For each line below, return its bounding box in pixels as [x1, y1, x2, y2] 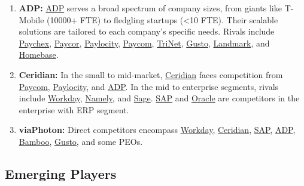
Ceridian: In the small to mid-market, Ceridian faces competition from [19, 68, 283, 80]
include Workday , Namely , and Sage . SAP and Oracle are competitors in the [19, 92, 300, 104]
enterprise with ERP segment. [19, 103, 129, 116]
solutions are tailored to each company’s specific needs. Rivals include [19, 25, 275, 38]
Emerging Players [5, 164, 117, 182]
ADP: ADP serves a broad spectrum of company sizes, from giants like [19, 2, 282, 14]
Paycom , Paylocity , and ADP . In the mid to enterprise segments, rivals [19, 80, 279, 92]
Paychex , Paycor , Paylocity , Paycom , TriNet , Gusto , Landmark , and [19, 36, 270, 49]
